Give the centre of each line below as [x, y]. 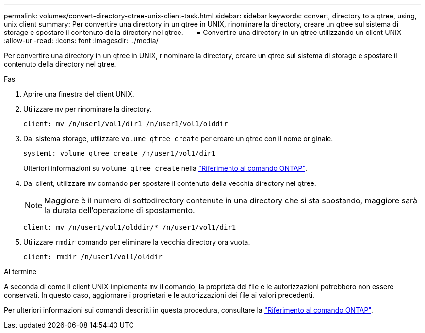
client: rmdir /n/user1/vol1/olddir [93, 257]
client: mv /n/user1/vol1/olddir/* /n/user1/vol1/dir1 [130, 227]
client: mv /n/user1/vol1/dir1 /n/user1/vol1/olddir [126, 124]
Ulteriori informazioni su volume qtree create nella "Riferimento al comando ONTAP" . [165, 168]
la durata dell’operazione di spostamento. [120, 210]
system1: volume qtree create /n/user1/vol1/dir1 [120, 153]
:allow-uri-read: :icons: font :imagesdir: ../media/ [81, 41]
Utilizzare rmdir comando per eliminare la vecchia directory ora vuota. [137, 242]
